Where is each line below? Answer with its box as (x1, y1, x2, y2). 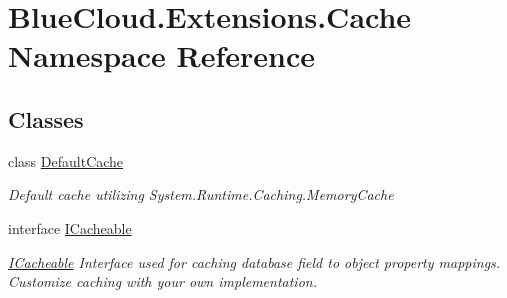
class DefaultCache (8, 150, 124, 171)
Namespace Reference (8, 35, 315, 76)
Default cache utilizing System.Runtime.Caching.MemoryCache (8, 184, 394, 205)
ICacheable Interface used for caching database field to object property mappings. (8, 251, 501, 272)
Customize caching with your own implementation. (8, 271, 317, 292)
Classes (8, 103, 84, 134)
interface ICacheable (8, 217, 132, 238)
